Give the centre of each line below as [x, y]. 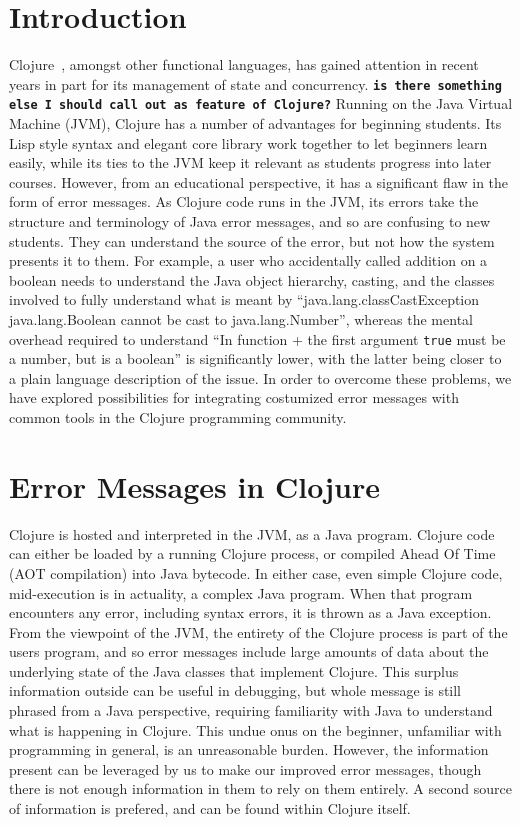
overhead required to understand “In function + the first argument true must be [257, 338]
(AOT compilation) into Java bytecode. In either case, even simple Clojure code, [256, 572]
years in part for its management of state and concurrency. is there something [255, 83]
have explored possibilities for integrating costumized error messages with [234, 397]
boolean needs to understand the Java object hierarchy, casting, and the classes [252, 279]
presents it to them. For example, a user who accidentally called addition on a [248, 260]
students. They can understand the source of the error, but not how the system [252, 240]
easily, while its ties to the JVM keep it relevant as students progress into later [250, 162]
